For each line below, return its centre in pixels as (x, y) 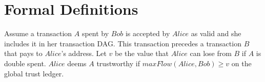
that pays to (23, 53)
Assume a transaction (38, 33)
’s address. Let (84, 53)
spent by (95, 33)
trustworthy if (118, 63)
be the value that (142, 53)
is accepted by (148, 33)
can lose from (211, 53)
